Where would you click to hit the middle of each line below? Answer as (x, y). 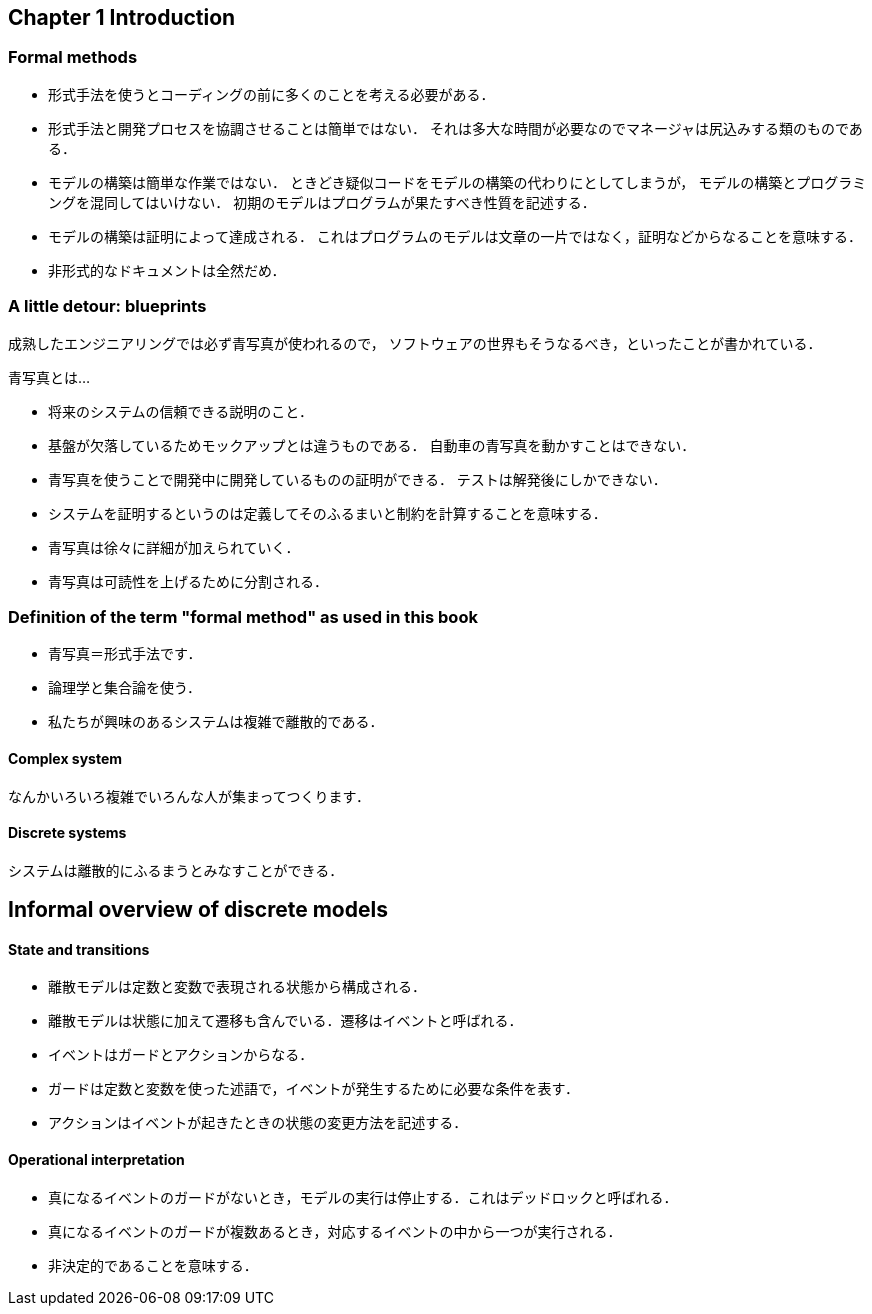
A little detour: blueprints (107, 306)
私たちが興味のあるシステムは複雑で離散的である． (216, 722)
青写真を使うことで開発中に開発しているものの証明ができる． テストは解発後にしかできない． (357, 479)
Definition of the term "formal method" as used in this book (243, 616)
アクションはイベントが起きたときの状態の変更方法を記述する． (258, 1123)
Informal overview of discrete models (198, 910)
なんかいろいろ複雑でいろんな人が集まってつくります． (189, 796)
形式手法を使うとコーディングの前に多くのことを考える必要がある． (271, 94)
